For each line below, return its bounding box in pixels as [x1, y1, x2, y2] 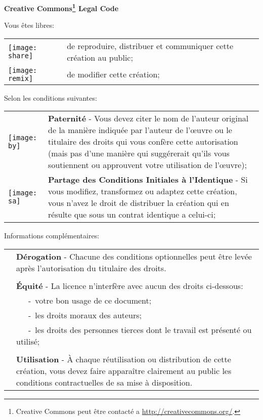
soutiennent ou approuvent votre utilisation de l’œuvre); [48, 159, 247, 171]
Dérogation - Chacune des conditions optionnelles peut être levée [16, 250, 252, 263]
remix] [8, 74, 33, 82]
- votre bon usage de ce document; [28, 295, 152, 307]
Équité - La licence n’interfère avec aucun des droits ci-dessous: [16, 280, 243, 292]
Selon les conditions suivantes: [4, 92, 97, 103]
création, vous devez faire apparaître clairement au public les [16, 365, 232, 377]
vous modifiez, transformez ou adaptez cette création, [48, 185, 237, 197]
